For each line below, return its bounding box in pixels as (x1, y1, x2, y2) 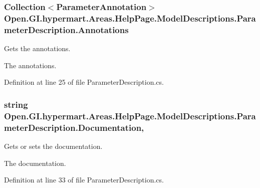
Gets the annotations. (4, 43, 71, 54)
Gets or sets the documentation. (4, 140, 103, 151)
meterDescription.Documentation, (4, 121, 144, 133)
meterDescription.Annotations (4, 23, 129, 36)
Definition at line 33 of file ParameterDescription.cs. (4, 174, 164, 185)
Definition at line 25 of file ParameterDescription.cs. (4, 77, 164, 87)
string (4, 98, 28, 110)
